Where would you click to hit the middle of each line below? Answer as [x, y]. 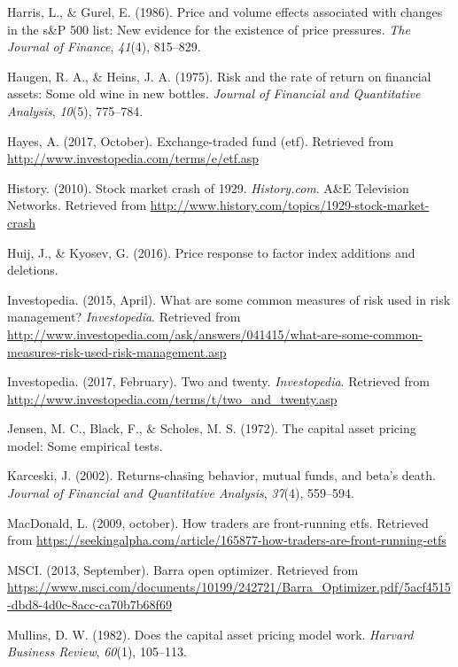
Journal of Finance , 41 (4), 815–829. [104, 47]
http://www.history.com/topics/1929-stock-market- [290, 205]
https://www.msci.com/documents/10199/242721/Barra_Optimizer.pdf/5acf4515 [229, 587]
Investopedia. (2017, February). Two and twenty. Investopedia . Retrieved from [218, 381]
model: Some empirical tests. [85, 445]
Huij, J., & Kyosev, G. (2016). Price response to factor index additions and [211, 252]
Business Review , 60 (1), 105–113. [97, 651]
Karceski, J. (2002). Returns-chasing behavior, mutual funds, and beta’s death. [221, 475]
